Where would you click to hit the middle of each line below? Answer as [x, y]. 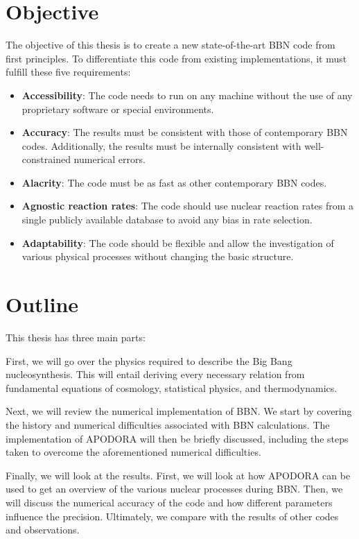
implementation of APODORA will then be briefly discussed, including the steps [177, 438]
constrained [46, 159]
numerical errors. [110, 159]
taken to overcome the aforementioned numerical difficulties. [133, 452]
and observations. [43, 530]
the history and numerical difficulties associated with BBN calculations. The [168, 424]
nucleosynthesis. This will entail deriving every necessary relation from [155, 374]
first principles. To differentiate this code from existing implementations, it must [176, 58]
